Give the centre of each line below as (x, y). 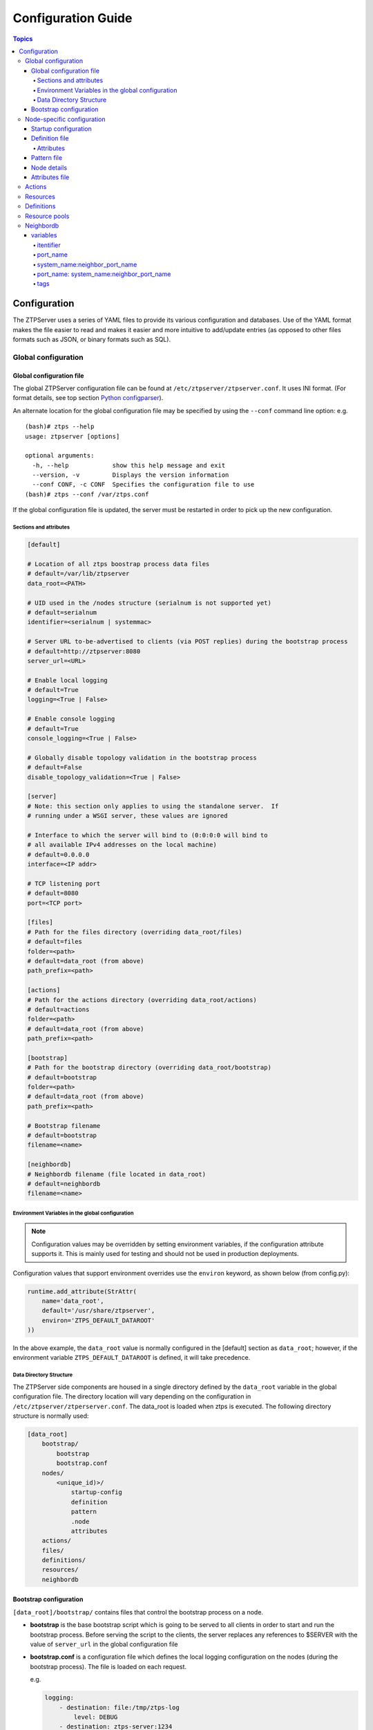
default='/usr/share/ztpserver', (98, 1311)
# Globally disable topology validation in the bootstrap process (142, 757)
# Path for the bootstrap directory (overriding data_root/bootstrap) (150, 1068)
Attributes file (50, 177)
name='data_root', (73, 1301)
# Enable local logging (68, 680)
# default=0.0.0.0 (58, 854)
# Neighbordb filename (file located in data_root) (117, 1174)
